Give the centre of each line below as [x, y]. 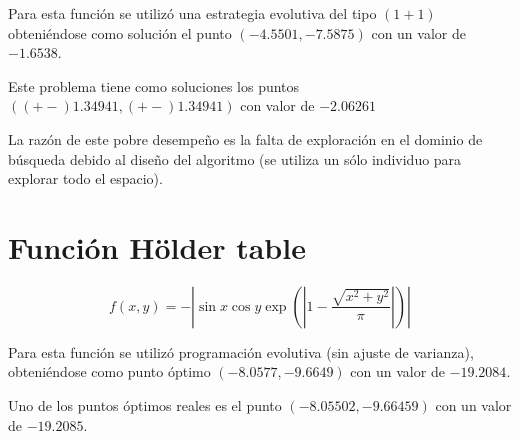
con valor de [277, 105]
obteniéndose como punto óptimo [109, 371]
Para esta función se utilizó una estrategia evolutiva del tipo [192, 13]
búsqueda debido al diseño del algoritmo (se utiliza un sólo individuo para [235, 158]
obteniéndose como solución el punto [120, 32]
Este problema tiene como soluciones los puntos [154, 85]
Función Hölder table [157, 246]
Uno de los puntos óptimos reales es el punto [145, 405]
